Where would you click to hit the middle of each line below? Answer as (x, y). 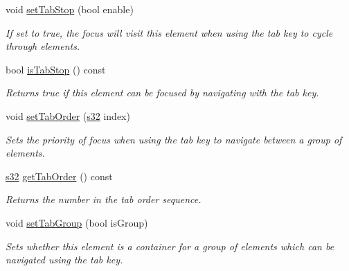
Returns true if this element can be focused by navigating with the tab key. (162, 93)
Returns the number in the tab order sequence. (104, 199)
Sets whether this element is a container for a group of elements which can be (170, 246)
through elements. (43, 46)
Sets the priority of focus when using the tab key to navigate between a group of (174, 139)
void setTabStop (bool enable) (70, 9)
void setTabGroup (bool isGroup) (77, 222)
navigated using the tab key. (64, 260)
